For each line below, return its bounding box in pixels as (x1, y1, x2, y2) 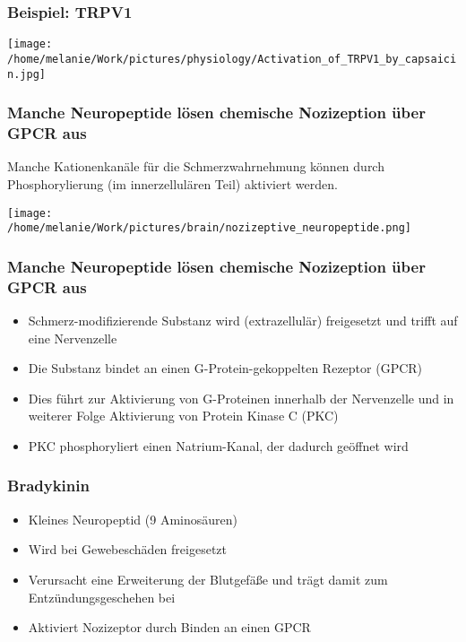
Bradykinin (7, 474, 90, 497)
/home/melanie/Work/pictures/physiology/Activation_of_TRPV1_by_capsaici (7, 52, 457, 65)
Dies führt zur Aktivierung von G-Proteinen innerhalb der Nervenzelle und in (28, 388, 454, 407)
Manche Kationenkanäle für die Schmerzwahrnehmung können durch (7, 157, 384, 176)
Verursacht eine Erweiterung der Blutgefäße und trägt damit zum (28, 569, 388, 588)
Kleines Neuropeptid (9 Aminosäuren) (28, 509, 237, 528)
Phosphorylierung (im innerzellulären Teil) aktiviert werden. (7, 174, 338, 193)
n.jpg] (7, 67, 46, 81)
